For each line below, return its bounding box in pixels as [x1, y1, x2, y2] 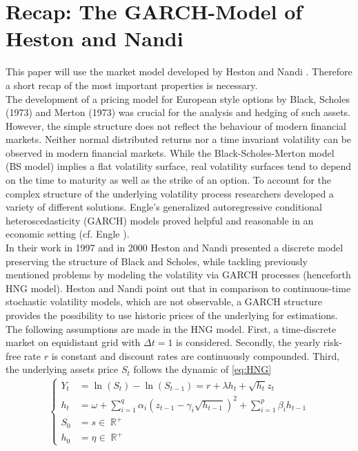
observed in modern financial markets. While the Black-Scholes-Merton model [6, 145, 335, 160]
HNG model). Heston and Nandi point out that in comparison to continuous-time [6, 280, 351, 295]
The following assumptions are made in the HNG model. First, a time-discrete [6, 321, 337, 336]
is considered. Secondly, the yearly [176, 335, 321, 349]
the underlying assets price [6, 362, 119, 376]
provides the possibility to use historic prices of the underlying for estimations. [6, 308, 338, 322]
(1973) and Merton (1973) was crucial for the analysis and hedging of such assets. [6, 105, 350, 119]
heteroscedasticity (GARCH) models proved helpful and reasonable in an [6, 213, 314, 227]
